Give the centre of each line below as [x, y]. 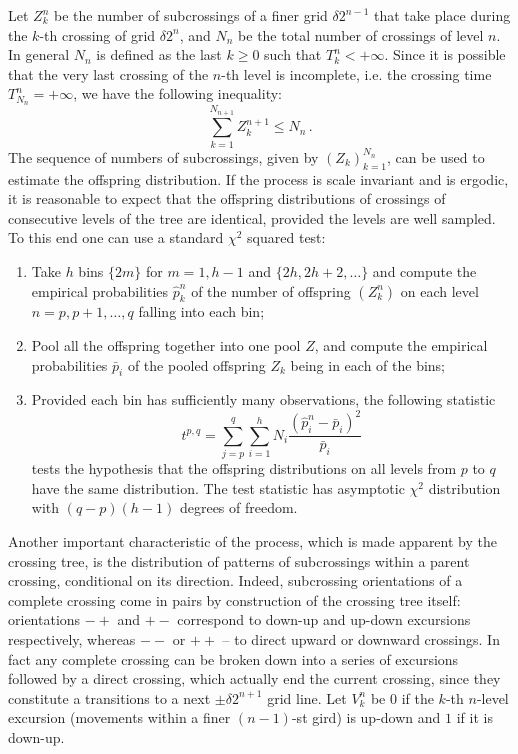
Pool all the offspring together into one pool [166, 344]
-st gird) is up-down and [366, 717]
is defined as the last [159, 54]
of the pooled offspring [196, 364]
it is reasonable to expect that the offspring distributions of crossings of [227, 198]
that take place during [442, 15]
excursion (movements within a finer [119, 717]
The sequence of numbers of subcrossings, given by [163, 156]
